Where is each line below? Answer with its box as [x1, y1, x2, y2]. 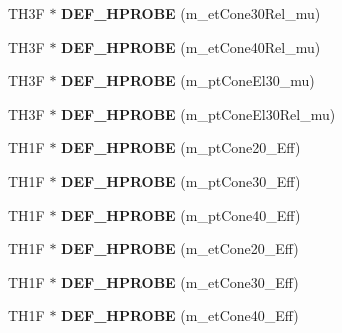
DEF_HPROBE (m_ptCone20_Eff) [61, 137, 301, 158]
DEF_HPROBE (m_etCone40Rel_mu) [61, 36, 321, 57]
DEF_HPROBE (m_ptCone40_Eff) [61, 204, 301, 225]
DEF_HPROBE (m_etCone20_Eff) [61, 238, 299, 259]
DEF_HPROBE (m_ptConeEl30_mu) [61, 70, 315, 91]
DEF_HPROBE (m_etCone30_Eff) [61, 271, 299, 292]
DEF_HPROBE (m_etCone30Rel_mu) [61, 3, 321, 23]
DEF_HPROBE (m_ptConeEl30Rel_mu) [61, 103, 336, 124]
